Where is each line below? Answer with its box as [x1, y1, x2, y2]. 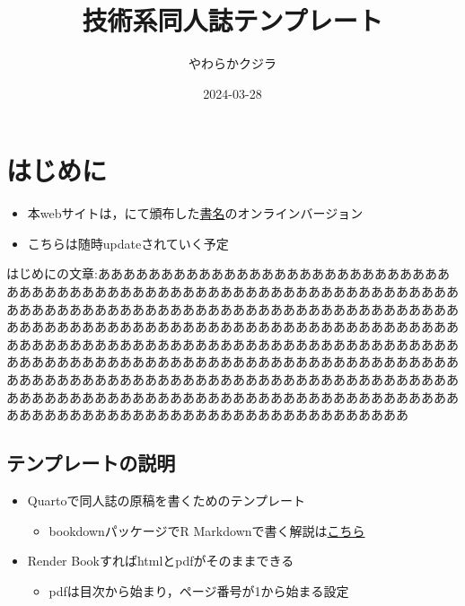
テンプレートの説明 [6, 449, 176, 477]
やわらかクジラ [189, 54, 276, 73]
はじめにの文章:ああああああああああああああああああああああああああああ [6, 264, 450, 283]
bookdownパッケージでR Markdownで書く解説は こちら [48, 521, 365, 540]
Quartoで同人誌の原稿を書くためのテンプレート [27, 490, 305, 509]
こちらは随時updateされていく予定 [27, 233, 229, 252]
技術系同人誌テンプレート [82, 2, 383, 39]
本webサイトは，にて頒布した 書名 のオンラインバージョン [27, 204, 364, 223]
